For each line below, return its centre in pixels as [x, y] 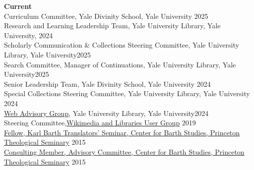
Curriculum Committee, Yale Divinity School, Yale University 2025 [106, 16]
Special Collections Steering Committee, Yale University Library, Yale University [127, 93]
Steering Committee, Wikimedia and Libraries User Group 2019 [100, 123]
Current [18, 6]
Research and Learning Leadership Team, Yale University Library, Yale [112, 26]
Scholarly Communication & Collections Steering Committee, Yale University [122, 45]
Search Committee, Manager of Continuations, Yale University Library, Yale [120, 64]
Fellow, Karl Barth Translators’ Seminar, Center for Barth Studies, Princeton [122, 132]
